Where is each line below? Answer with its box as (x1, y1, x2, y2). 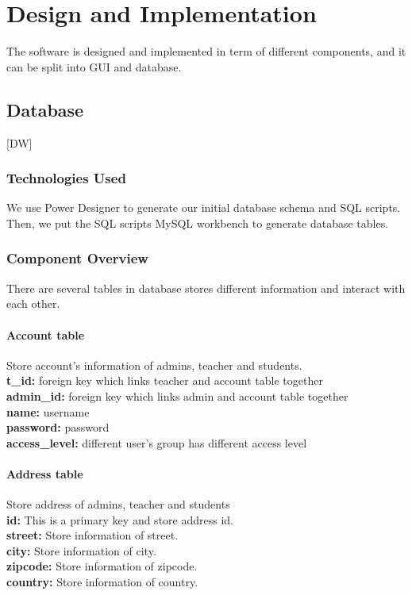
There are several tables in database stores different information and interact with (6, 279, 406, 296)
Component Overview (6, 248, 148, 268)
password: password (6, 419, 110, 436)
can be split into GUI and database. (6, 58, 182, 75)
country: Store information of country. (6, 574, 198, 590)
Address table (6, 465, 83, 482)
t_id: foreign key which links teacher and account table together (6, 372, 323, 389)
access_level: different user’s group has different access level (6, 434, 307, 451)
